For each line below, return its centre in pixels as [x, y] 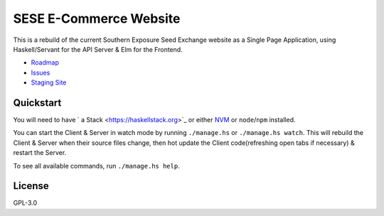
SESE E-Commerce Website [97, 18]
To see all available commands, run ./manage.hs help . [97, 166]
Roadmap [45, 63]
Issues [41, 72]
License [31, 186]
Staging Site [49, 82]
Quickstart [37, 103]
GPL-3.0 [25, 203]
